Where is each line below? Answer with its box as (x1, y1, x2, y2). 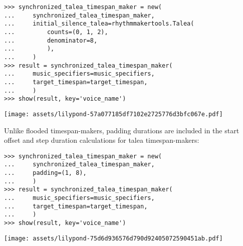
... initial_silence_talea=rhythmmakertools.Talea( (4, 20, 194, 28)
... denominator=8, (4, 37, 98, 44)
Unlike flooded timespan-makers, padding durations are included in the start (4, 125, 239, 135)
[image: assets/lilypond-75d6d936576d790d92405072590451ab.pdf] (4, 234, 223, 242)
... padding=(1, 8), (4, 169, 87, 177)
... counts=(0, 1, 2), (4, 28, 108, 36)
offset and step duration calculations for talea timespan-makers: (4, 135, 199, 145)
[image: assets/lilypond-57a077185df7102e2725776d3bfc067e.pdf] (4, 110, 223, 118)
